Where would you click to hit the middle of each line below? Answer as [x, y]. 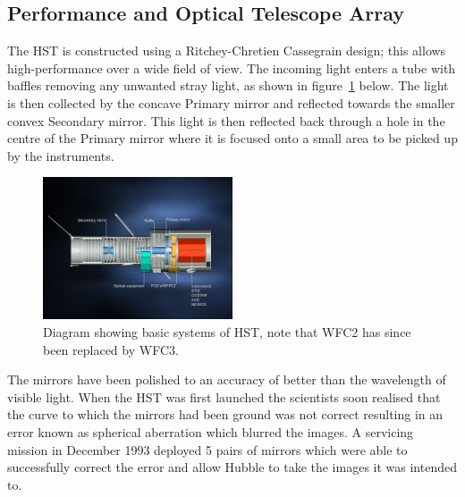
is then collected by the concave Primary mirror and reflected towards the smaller [231, 102]
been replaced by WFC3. [111, 349]
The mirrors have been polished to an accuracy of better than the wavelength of [227, 379]
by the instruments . [61, 155]
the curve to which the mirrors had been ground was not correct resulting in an [225, 414]
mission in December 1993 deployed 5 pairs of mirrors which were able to [207, 449]
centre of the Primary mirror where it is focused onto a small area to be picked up [232, 138]
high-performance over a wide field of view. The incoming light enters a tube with [232, 67]
